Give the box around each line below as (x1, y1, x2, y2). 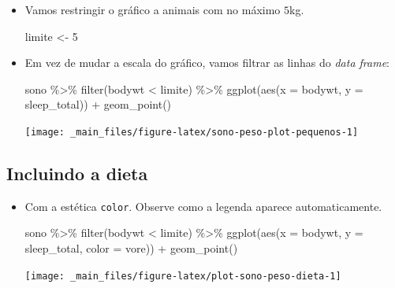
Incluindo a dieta (6, 161, 148, 186)
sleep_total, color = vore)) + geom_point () (24, 240, 238, 257)
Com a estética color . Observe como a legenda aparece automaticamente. (24, 198, 382, 214)
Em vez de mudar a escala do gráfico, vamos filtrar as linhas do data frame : (24, 54, 389, 71)
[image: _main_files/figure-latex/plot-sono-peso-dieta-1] (24, 270, 341, 282)
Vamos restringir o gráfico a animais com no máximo (24, 2, 281, 17)
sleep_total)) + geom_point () (24, 96, 172, 113)
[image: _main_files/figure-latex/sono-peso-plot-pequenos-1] (24, 126, 359, 138)
